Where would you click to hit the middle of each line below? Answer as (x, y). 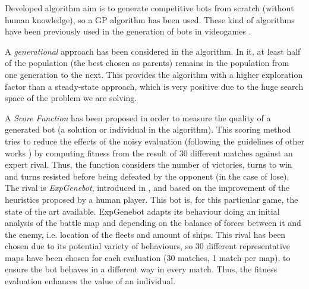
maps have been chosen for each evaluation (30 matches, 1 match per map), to (148, 257)
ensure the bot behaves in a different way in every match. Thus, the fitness (141, 269)
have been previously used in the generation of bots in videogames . (128, 31)
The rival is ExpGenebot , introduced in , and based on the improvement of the (147, 188)
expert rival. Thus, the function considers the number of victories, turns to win (149, 164)
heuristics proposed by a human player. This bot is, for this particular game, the (152, 199)
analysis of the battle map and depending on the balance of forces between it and (153, 223)
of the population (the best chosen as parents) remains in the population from (147, 63)
